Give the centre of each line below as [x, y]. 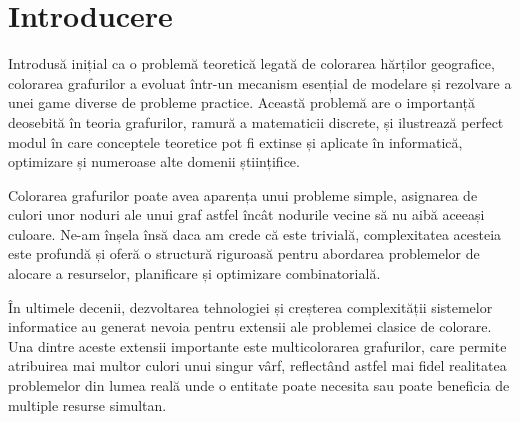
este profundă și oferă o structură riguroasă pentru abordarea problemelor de [244, 253]
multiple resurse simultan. [87, 404]
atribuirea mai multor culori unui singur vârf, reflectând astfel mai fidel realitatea [257, 365]
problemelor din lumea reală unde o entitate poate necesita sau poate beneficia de [259, 385]
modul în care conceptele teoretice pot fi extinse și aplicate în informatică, [235, 141]
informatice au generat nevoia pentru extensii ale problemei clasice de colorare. [250, 326]
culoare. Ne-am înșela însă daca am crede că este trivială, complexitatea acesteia [255, 233]
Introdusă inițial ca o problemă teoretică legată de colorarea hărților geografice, [251, 63]
